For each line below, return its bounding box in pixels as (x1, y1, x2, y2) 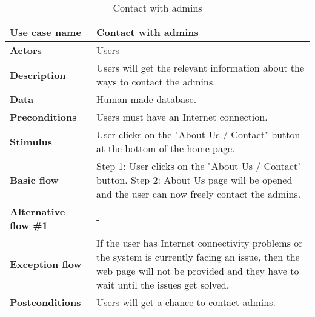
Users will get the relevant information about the (96, 61, 305, 75)
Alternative (10, 204, 65, 218)
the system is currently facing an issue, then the (96, 250, 300, 264)
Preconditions (10, 110, 77, 124)
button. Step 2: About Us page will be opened (96, 173, 293, 187)
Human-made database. (96, 92, 197, 106)
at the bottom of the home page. (96, 141, 235, 155)
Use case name (10, 25, 81, 39)
